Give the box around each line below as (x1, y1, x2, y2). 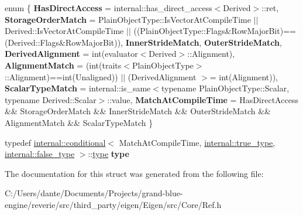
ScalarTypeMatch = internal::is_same (5, 82, 151, 94)
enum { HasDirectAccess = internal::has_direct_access (5, 2, 212, 13)
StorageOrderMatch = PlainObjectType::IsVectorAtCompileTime (5, 13, 251, 25)
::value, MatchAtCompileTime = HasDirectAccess (107, 93, 298, 105)
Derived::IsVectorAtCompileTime (5, 25, 124, 37)
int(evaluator (92, 47, 138, 60)
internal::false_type (5, 148, 75, 160)
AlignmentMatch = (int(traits (5, 59, 122, 71)
